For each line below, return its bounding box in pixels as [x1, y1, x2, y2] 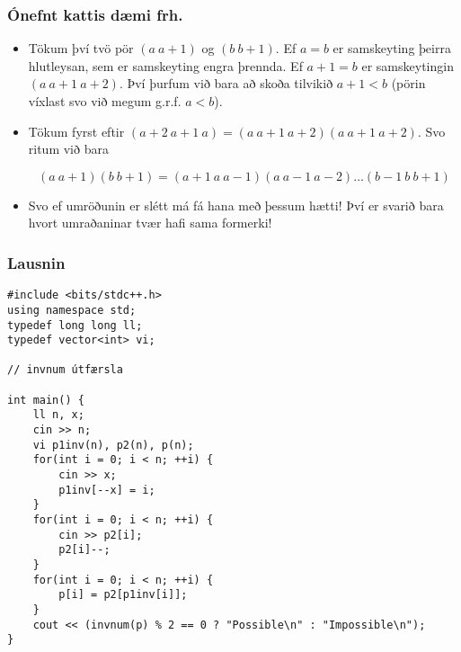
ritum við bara [28, 139, 109, 158]
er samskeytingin [361, 56, 454, 75]
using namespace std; [7, 303, 137, 317]
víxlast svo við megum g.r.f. [28, 92, 182, 110]
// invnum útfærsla [7, 363, 123, 377]
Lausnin [7, 251, 66, 273]
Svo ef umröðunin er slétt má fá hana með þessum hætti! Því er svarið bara [28, 195, 444, 214]
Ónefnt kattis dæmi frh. [7, 3, 183, 25]
